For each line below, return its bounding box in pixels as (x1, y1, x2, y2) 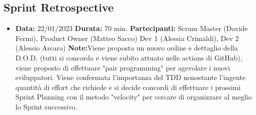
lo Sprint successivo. (15, 101, 77, 111)
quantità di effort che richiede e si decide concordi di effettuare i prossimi (15, 81, 241, 92)
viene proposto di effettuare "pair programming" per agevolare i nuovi (15, 62, 230, 72)
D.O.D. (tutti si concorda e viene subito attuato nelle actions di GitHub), (15, 52, 242, 62)
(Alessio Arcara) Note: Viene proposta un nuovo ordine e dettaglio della (15, 42, 238, 53)
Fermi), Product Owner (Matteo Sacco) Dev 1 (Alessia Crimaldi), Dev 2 (15, 32, 239, 43)
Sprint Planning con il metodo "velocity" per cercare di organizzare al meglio (15, 91, 252, 102)
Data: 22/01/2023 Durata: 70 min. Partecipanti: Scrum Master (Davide (15, 23, 248, 33)
